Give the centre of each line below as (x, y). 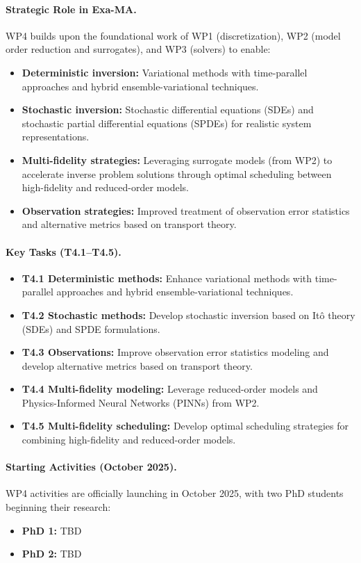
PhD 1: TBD (52, 530)
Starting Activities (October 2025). (91, 467)
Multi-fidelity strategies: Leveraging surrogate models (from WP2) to (177, 160)
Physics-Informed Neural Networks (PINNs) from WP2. (141, 402)
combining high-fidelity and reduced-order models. (129, 440)
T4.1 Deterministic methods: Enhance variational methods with (167, 278)
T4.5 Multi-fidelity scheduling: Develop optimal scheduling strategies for (185, 426)
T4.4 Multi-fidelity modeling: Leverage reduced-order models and (170, 389)
